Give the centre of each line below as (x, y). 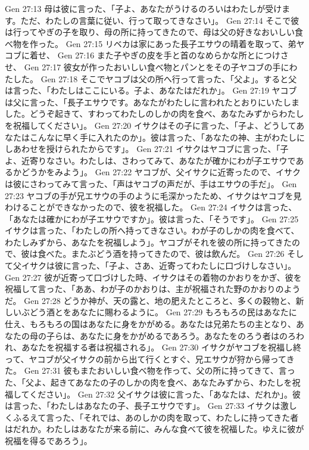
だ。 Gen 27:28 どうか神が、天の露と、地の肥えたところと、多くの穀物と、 (150, 300)
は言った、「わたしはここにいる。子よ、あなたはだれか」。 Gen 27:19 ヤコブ (151, 90)
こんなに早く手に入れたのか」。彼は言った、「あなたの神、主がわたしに (167, 137)
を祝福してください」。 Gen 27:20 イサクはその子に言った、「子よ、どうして (151, 125)
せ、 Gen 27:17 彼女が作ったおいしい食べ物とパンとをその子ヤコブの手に (147, 66)
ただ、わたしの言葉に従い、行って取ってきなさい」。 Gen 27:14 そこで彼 (160, 20)
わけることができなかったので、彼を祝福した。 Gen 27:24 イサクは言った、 (151, 207)
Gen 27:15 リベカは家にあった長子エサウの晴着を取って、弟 (181, 43)
